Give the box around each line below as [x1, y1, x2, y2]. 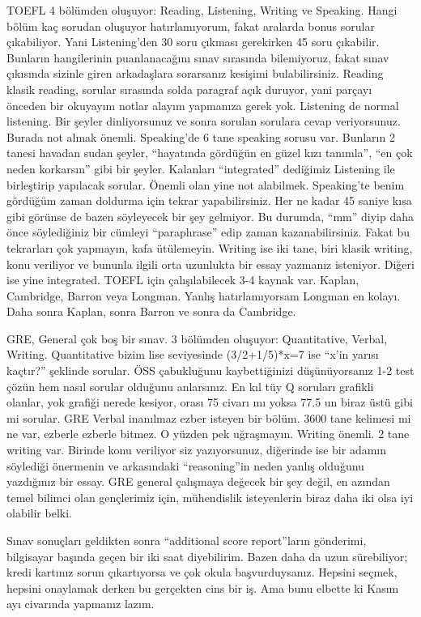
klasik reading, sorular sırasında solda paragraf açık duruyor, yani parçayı [6, 80, 372, 97]
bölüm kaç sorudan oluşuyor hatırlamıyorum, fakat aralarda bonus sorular [6, 17, 375, 34]
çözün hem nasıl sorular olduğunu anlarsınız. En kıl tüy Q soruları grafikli [6, 377, 374, 394]
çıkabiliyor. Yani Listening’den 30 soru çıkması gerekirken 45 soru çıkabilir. [6, 33, 380, 50]
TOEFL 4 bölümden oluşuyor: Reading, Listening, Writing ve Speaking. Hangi [6, 2, 398, 18]
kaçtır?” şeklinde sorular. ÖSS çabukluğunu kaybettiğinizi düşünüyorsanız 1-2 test [6, 362, 415, 379]
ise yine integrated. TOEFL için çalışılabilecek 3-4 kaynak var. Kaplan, [6, 271, 359, 288]
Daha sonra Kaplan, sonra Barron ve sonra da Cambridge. [6, 303, 296, 320]
